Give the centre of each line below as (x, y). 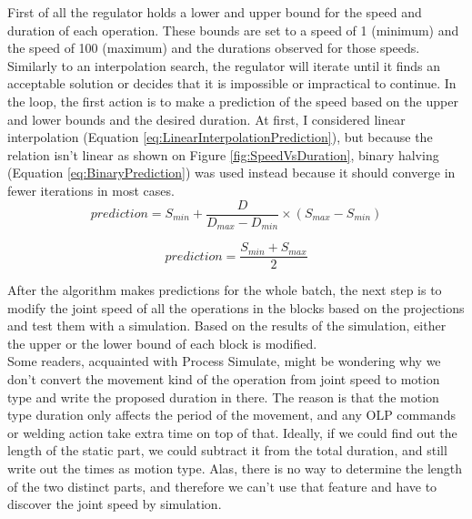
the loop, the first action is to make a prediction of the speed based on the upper (233, 101)
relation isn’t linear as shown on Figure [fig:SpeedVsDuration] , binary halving (223, 154)
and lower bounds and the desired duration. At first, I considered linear (206, 119)
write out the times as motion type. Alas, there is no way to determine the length (235, 468)
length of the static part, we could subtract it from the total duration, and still (227, 450)
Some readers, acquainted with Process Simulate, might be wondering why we (224, 361)
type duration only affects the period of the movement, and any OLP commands (231, 415)
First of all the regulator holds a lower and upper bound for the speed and (215, 12)
